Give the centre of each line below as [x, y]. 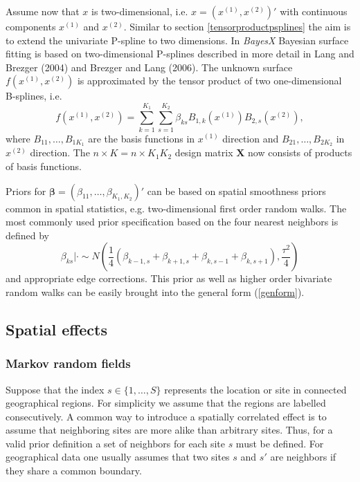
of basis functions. [44, 166]
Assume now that [43, 11]
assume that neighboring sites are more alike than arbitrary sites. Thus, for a [169, 430]
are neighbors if [303, 457]
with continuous [314, 11]
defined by [28, 235]
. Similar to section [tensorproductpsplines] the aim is [237, 26]
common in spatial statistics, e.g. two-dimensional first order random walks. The [176, 208]
